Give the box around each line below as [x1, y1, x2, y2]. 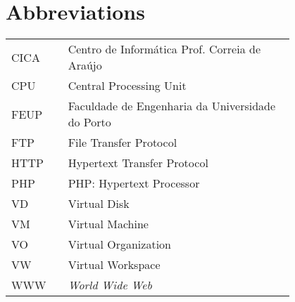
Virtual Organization [68, 236, 171, 253]
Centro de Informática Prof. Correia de [68, 41, 261, 58]
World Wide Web [68, 277, 152, 294]
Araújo [68, 57, 102, 74]
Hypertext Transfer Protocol [68, 155, 208, 171]
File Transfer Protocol [68, 134, 177, 151]
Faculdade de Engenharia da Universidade [68, 98, 276, 114]
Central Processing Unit [68, 77, 187, 94]
